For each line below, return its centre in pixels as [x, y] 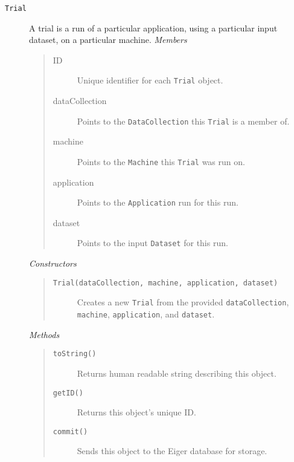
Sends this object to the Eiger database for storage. [172, 451]
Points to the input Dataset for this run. [152, 243]
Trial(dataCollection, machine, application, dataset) [165, 283]
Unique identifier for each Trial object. [150, 80]
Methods [44, 334]
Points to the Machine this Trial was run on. [161, 161]
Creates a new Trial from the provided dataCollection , [183, 302]
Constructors [53, 263]
